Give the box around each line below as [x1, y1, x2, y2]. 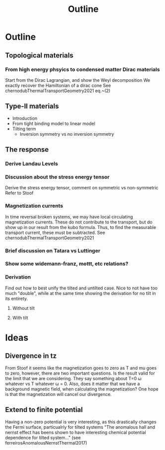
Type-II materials [5, 102, 59, 111]
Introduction [12, 115, 38, 121]
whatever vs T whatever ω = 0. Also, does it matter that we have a [5, 381, 140, 387]
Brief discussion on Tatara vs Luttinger [5, 247, 101, 254]
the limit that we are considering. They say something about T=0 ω [5, 375, 142, 381]
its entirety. [5, 295, 28, 301]
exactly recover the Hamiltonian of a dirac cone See [5, 82, 111, 88]
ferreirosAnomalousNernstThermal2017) [5, 440, 88, 446]
